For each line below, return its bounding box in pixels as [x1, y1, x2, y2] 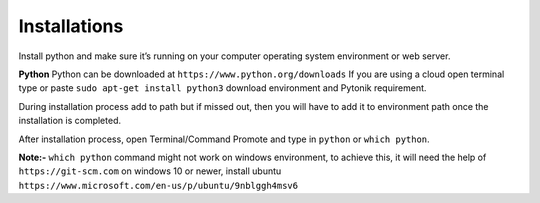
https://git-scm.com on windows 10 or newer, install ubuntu [18, 165, 282, 177]
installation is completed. [18, 115, 122, 127]
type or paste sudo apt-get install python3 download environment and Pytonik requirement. [18, 82, 427, 94]
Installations [18, 15, 124, 37]
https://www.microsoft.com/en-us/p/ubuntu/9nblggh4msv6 [18, 180, 299, 191]
